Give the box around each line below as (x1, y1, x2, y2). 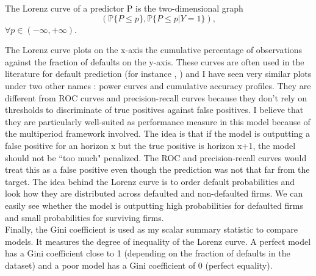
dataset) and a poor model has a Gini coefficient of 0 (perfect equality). (5, 258, 273, 271)
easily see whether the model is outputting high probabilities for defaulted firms (5, 198, 304, 211)
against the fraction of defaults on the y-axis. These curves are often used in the (5, 55, 304, 68)
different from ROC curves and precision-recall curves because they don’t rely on (5, 91, 307, 104)
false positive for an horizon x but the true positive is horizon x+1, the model (5, 139, 296, 151)
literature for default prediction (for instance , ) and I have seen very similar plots (5, 67, 312, 80)
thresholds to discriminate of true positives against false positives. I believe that (5, 103, 304, 116)
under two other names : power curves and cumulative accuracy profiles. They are (5, 79, 311, 92)
